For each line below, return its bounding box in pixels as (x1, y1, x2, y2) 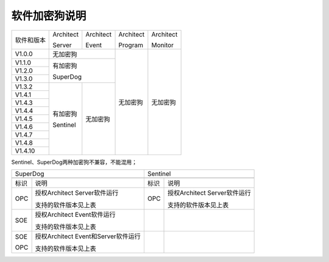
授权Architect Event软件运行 (35, 210, 116, 219)
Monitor (151, 40, 174, 49)
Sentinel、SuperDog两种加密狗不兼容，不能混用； (11, 158, 137, 166)
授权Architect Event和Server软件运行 (35, 232, 141, 241)
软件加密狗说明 (11, 9, 87, 23)
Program (118, 40, 143, 49)
